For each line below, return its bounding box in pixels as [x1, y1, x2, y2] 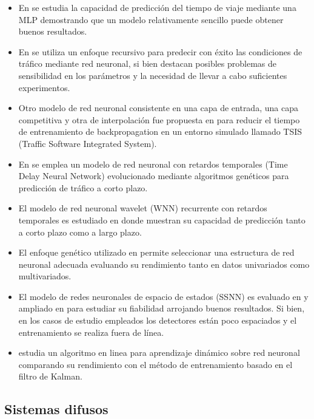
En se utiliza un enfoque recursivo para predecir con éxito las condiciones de [18, 45, 302, 58]
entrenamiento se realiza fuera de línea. [18, 325, 164, 338]
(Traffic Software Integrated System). [18, 137, 157, 149]
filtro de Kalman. [18, 370, 82, 383]
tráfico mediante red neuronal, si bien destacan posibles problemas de [18, 57, 277, 70]
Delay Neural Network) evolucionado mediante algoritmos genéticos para [18, 169, 289, 182]
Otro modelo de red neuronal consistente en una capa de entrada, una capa [18, 101, 298, 114]
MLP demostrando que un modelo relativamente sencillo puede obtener [18, 13, 284, 26]
